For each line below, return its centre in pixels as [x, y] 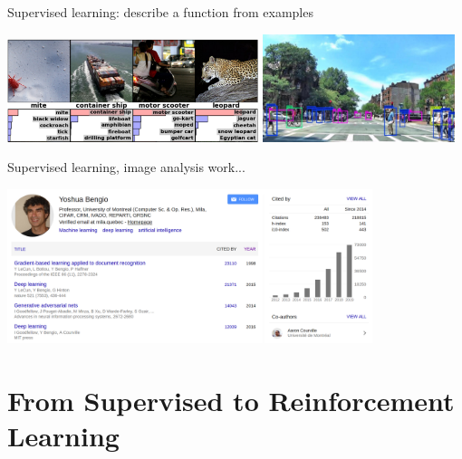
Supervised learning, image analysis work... [126, 167]
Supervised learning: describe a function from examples [160, 12]
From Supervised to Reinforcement [231, 400]
